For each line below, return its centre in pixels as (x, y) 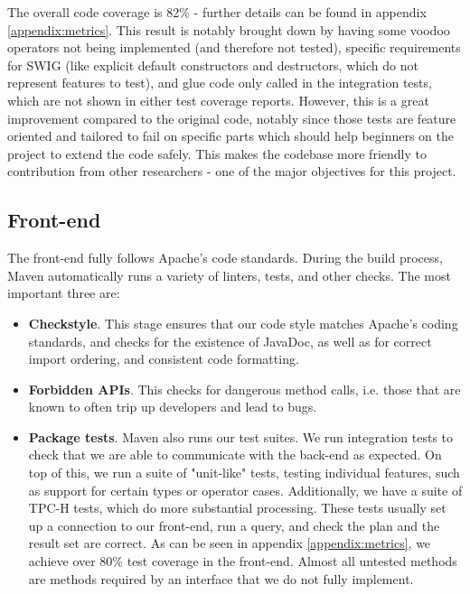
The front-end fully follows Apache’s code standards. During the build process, (225, 258)
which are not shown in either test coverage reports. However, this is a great (218, 100)
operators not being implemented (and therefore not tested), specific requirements (234, 47)
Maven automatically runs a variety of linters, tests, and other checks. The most (229, 275)
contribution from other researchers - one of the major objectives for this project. (232, 171)
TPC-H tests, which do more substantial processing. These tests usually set (237, 508)
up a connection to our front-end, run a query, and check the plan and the (234, 525)
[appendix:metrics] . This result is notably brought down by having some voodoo (229, 29)
